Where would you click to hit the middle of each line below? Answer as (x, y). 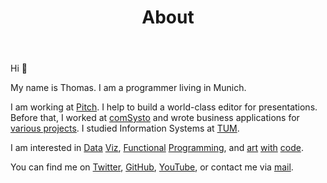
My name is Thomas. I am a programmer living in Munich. (128, 88)
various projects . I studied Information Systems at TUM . (125, 128)
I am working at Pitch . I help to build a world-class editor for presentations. (164, 107)
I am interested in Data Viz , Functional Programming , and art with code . (157, 148)
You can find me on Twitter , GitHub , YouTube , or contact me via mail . (152, 167)
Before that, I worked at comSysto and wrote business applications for (155, 118)
